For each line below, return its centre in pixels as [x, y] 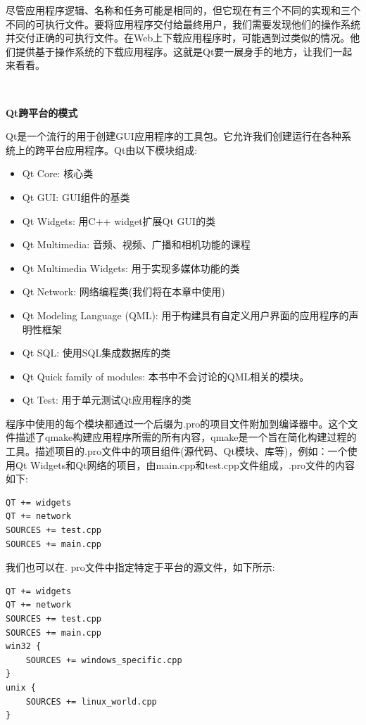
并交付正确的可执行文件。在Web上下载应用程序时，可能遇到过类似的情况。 [178, 38]
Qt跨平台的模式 [42, 112]
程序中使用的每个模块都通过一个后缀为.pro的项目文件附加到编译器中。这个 [177, 423]
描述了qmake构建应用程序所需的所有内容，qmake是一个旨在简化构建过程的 [186, 437]
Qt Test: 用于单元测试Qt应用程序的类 [107, 400]
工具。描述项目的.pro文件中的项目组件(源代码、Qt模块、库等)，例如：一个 [177, 451]
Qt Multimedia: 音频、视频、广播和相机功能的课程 [136, 244]
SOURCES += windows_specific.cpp [104, 660]
